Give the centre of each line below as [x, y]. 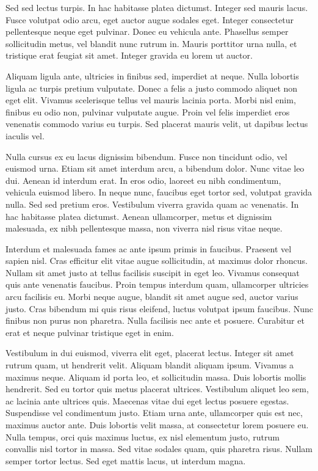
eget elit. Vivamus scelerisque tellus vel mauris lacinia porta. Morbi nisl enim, [151, 100]
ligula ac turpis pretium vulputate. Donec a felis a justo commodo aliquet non [152, 88]
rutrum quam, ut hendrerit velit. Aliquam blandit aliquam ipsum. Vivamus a [150, 365]
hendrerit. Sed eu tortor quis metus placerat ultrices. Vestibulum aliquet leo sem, [157, 389]
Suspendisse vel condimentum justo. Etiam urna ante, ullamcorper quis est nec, [154, 413]
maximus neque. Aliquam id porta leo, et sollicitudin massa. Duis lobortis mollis [156, 377]
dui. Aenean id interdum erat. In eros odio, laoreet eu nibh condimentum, [143, 180]
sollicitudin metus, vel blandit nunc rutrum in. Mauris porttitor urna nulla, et [151, 43]
